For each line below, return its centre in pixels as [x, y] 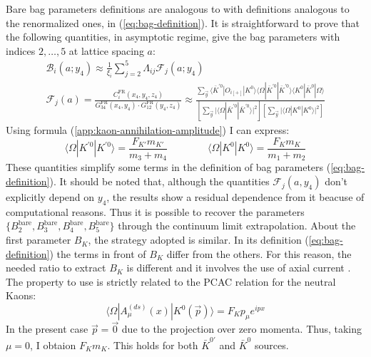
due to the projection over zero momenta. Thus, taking [242, 329]
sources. [271, 345]
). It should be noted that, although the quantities [159, 181]
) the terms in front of [98, 253]
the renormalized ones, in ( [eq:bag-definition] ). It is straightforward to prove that [183, 22]
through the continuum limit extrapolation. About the [237, 226]
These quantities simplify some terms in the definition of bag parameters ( [168, 167]
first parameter [39, 240]
